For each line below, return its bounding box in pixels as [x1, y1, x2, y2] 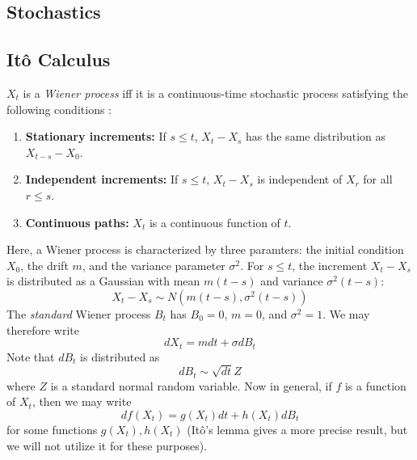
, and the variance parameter [82, 256, 225, 273]
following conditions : [6, 100, 112, 117]
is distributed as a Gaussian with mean [6, 272, 200, 289]
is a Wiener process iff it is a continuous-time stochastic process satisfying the [23, 84, 409, 101]
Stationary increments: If [25, 128, 166, 145]
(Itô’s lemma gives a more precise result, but [187, 420, 408, 437]
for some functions [6, 420, 98, 437]
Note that [6, 348, 55, 365]
